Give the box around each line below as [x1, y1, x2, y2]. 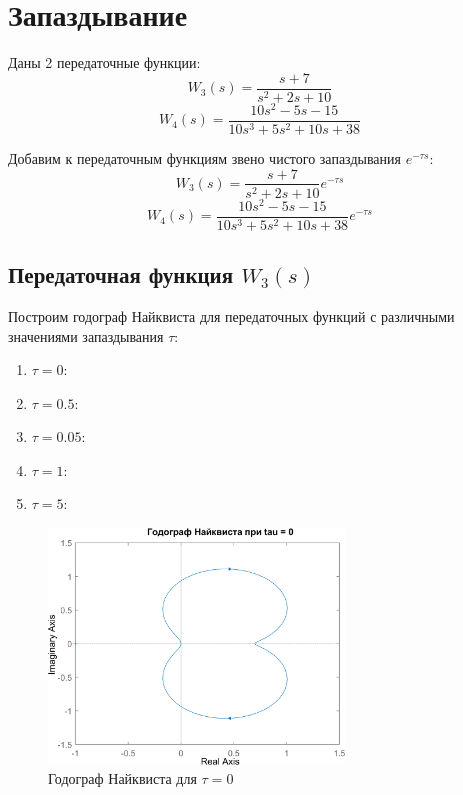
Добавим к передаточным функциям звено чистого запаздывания [8, 147, 401, 168]
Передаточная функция [8, 259, 234, 290]
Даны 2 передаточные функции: [8, 52, 201, 73]
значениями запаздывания [8, 325, 164, 346]
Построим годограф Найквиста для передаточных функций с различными [8, 305, 455, 326]
